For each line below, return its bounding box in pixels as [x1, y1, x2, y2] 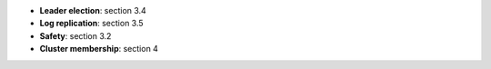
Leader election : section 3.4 [39, 5, 147, 15]
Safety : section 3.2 [39, 30, 112, 41]
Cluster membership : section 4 [39, 44, 159, 54]
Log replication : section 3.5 [39, 18, 145, 29]
